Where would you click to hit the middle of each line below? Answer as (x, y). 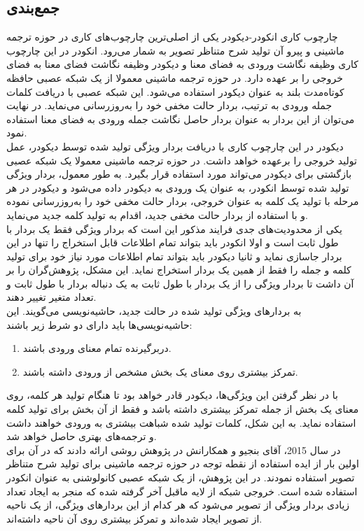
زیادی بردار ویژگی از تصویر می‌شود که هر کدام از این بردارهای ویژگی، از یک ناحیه (178, 505)
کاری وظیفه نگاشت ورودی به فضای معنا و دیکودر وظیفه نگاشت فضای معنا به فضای (182, 64)
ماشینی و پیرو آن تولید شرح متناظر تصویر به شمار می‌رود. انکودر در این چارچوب (175, 50)
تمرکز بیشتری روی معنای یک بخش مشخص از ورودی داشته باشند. (160, 371)
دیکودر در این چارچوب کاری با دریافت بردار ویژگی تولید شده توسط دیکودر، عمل (175, 146)
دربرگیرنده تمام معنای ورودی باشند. (97, 348)
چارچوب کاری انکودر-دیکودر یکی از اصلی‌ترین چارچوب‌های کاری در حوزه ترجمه (172, 37)
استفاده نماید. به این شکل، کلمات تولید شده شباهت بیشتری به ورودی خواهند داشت (181, 422)
